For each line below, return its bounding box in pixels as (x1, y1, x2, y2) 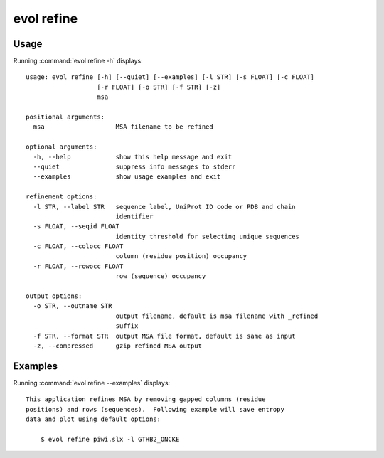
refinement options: (26, 193, 97, 201)
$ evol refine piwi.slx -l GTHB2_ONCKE (40, 435, 180, 443)
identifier (115, 212, 154, 220)
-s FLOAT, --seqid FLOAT (33, 223, 120, 230)
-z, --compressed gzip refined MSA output (33, 342, 203, 350)
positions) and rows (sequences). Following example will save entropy (26, 405, 284, 413)
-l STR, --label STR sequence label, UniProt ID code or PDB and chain (33, 203, 296, 211)
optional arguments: (26, 143, 97, 151)
